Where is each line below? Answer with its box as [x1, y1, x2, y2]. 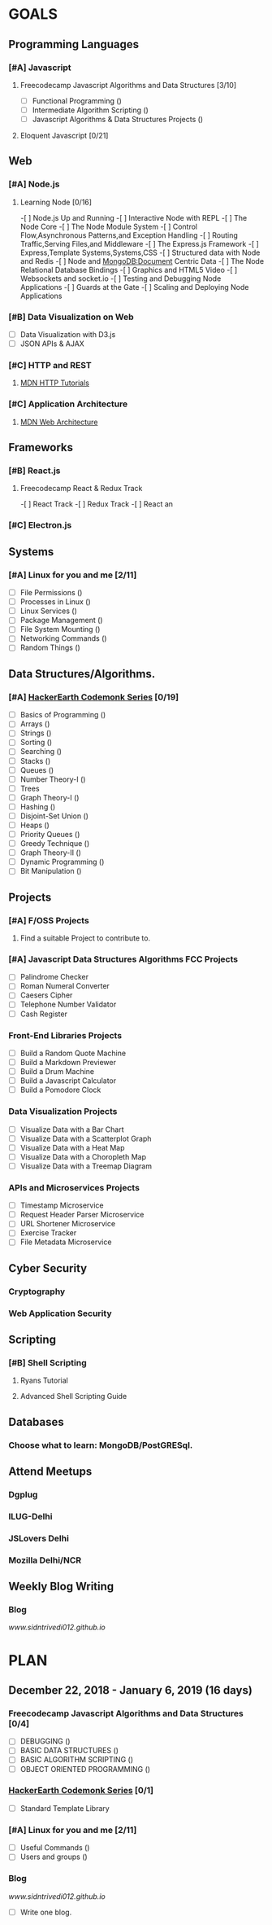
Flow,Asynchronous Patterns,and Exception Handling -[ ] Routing [19, 230, 238, 240]
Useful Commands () [19, 1843, 90, 1853]
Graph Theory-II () [19, 848, 81, 857]
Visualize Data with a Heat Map [19, 1142, 125, 1152]
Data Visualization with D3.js [19, 330, 116, 340]
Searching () [19, 747, 63, 756]
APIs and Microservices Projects [8, 1182, 140, 1193]
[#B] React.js [8, 465, 61, 476]
